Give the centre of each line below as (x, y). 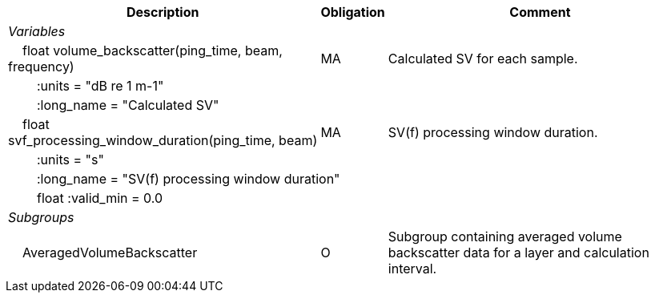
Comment (540, 12)
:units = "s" (70, 160)
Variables (37, 31)
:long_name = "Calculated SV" (128, 105)
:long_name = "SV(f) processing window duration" (189, 179)
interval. (412, 269)
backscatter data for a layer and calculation (518, 253)
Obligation (353, 12)
